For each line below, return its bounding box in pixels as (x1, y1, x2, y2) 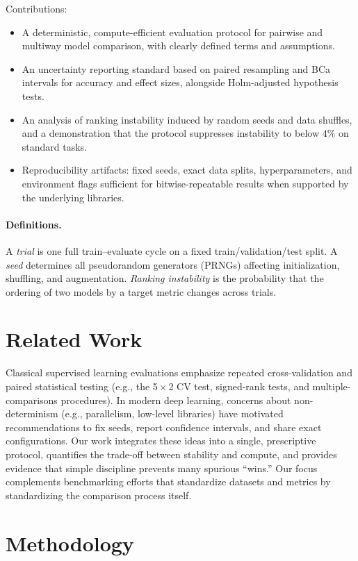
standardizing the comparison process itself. (6, 487, 192, 502)
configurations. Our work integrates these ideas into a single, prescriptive (6, 433, 316, 448)
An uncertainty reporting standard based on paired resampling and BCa (22, 61, 331, 76)
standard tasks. (22, 139, 88, 153)
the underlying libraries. (22, 190, 124, 204)
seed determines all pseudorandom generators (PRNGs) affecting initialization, (6, 257, 340, 271)
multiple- (312, 379, 351, 394)
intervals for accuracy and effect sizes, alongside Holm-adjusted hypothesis (22, 75, 339, 90)
